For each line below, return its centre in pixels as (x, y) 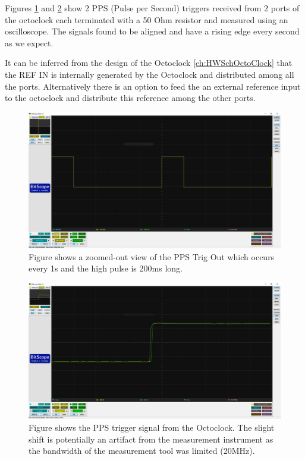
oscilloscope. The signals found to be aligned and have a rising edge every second (152, 31)
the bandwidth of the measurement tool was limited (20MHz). (142, 451)
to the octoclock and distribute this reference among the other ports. (130, 98)
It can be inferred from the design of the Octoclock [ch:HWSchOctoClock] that (149, 63)
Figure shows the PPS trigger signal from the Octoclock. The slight (152, 427)
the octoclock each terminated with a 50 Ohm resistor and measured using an (147, 19)
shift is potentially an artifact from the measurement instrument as (151, 439)
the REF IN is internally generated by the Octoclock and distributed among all (150, 74)
